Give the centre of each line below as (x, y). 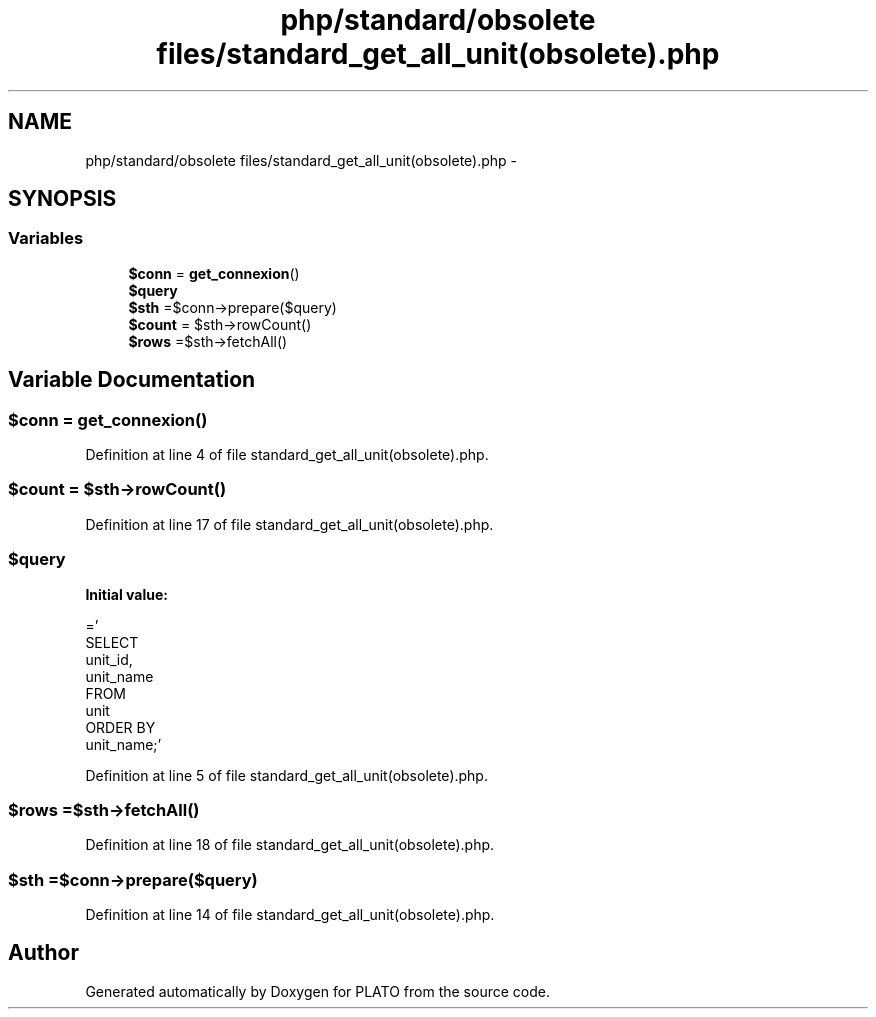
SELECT (112, 642)
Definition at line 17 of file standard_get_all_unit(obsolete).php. (289, 524)
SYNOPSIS (62, 199)
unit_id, (109, 659)
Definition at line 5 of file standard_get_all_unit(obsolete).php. (286, 775)
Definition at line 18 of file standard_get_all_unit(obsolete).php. (290, 845)
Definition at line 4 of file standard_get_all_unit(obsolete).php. (287, 455)
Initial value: (126, 594)
